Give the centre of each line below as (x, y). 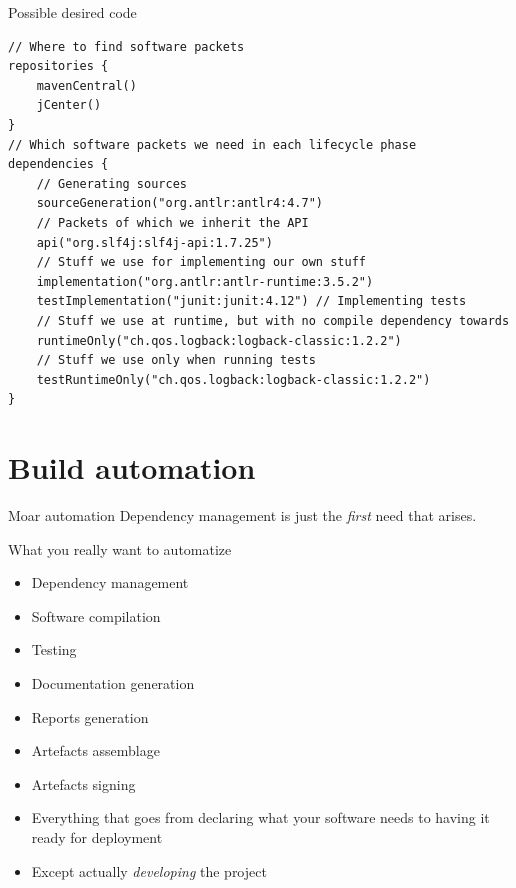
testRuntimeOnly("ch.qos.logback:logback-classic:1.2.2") (233, 379)
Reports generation (90, 716)
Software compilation (96, 615)
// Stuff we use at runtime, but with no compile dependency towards (273, 320)
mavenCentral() (86, 85)
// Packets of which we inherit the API (172, 222)
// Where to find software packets (126, 46)
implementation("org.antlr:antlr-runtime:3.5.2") (205, 281)
